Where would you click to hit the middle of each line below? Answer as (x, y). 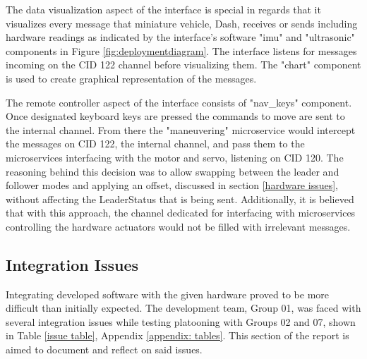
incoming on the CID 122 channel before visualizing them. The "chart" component (183, 65)
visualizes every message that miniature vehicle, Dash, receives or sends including (182, 23)
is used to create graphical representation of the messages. (131, 78)
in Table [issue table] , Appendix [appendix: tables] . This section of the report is (178, 335)
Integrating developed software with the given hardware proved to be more (168, 294)
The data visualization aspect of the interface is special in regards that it (163, 9)
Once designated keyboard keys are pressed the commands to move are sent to (175, 116)
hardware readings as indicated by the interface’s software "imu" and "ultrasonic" (180, 37)
